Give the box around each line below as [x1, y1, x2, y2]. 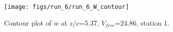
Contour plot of [4, 17, 51, 28]
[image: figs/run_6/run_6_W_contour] [4, 3, 129, 10]
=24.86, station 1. [115, 17, 170, 28]
